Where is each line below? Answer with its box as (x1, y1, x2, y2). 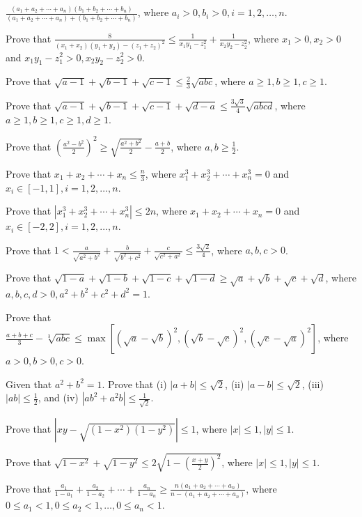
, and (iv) (38, 390, 79, 405)
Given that (6, 376, 52, 391)
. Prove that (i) (102, 376, 167, 391)
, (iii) (301, 376, 324, 391)
